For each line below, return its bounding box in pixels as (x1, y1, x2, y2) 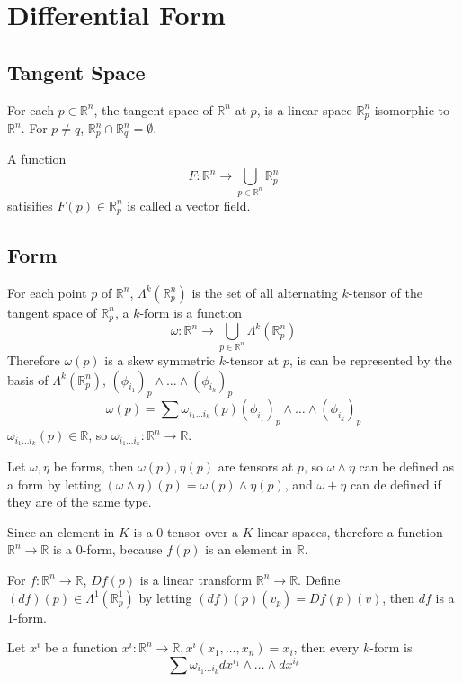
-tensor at (226, 350, 280, 369)
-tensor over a (163, 522, 239, 541)
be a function (44, 638, 118, 657)
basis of (7, 370, 49, 389)
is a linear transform (139, 570, 253, 588)
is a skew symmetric (104, 350, 216, 369)
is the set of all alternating (191, 283, 338, 301)
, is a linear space (256, 100, 352, 119)
